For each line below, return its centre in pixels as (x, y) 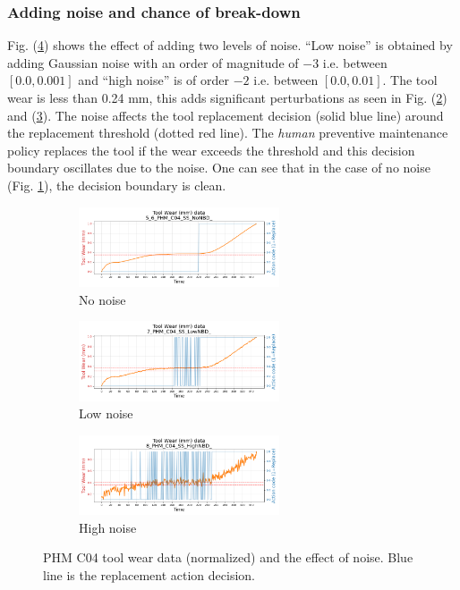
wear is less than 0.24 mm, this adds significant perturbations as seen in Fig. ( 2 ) (227, 97)
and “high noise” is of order (153, 80)
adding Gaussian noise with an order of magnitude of (153, 62)
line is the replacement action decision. (149, 575)
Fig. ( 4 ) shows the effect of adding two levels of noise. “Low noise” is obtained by (230, 45)
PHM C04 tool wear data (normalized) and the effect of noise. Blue (228, 557)
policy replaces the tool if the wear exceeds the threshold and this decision (211, 150)
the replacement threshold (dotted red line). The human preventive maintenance (228, 133)
